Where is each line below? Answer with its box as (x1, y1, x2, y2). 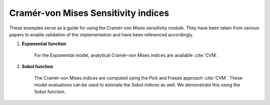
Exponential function (21, 41, 66, 47)
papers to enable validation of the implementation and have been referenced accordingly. (9, 31, 194, 37)
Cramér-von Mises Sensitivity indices (9, 7, 169, 18)
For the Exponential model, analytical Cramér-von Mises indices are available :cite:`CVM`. (34, 52, 218, 58)
